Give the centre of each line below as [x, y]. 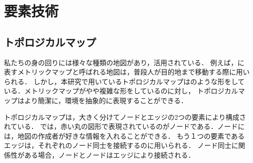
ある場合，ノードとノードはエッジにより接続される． [109, 154]
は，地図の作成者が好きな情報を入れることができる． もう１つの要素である [124, 136]
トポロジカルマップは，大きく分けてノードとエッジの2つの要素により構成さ [125, 117]
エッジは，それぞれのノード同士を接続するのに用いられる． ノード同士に [121, 145]
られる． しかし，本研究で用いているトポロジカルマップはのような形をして [124, 81]
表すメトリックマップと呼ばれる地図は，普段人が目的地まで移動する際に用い [127, 72]
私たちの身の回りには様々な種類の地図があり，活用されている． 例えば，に [124, 62]
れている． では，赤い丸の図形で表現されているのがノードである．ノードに [124, 126]
